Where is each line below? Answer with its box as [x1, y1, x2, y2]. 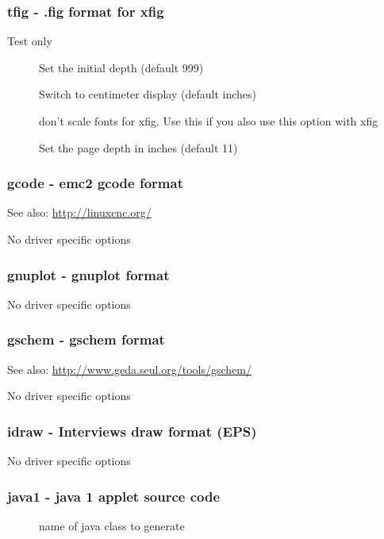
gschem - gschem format [7, 329, 165, 349]
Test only [7, 33, 52, 49]
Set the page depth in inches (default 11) [39, 139, 238, 156]
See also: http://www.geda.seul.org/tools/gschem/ [7, 360, 252, 377]
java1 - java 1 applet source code [7, 486, 221, 506]
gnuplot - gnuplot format [7, 264, 170, 284]
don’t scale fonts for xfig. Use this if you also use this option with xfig [39, 113, 378, 129]
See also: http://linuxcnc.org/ [7, 204, 152, 221]
